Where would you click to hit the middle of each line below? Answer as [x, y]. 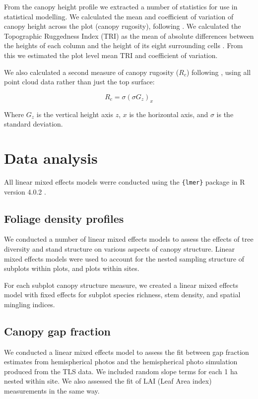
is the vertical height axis [75, 114]
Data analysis [51, 158]
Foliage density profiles [64, 218]
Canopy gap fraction [57, 331]
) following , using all [219, 72]
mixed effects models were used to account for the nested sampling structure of [124, 258]
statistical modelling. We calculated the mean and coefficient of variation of [119, 16]
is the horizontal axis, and [169, 114]
